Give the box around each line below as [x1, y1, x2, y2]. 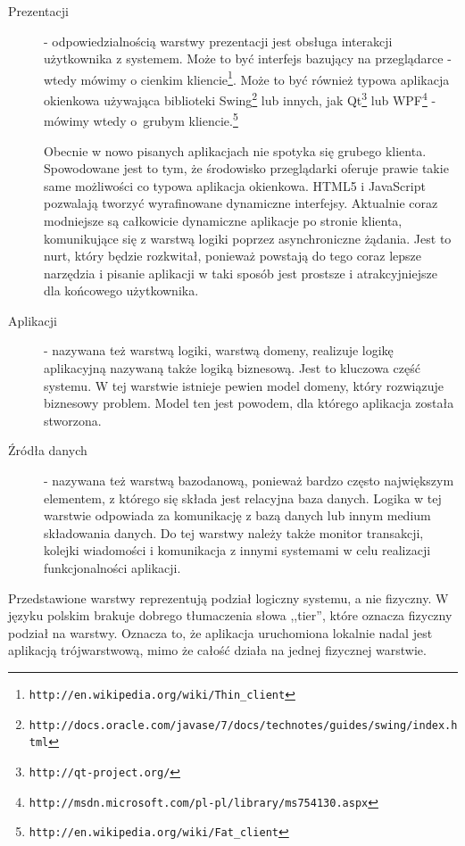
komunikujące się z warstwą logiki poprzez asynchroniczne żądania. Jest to [44, 228, 452, 247]
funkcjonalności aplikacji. [44, 559, 181, 576]
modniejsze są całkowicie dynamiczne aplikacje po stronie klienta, [44, 211, 403, 229]
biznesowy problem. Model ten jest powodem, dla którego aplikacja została [44, 394, 454, 412]
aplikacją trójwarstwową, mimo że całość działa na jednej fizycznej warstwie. [8, 641, 427, 659]
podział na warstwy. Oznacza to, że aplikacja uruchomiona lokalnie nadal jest [8, 623, 433, 642]
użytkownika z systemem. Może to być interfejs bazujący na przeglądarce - [44, 49, 452, 68]
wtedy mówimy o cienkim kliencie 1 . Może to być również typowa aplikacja [44, 67, 450, 88]
